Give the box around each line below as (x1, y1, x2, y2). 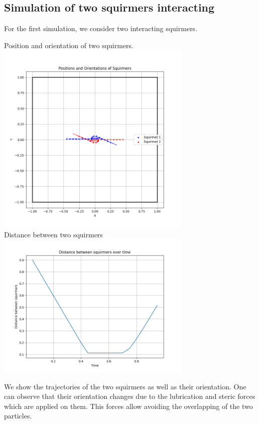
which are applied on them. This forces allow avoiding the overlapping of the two (4, 400, 253, 411)
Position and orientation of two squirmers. (4, 40, 134, 50)
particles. (4, 410, 32, 421)
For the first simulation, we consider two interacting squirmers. (4, 23, 198, 34)
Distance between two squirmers (4, 229, 103, 239)
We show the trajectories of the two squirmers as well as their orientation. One (4, 381, 246, 391)
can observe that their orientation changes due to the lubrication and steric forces (4, 391, 255, 401)
